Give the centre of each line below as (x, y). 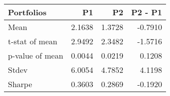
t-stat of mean (33, 41)
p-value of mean (36, 55)
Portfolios (27, 12)
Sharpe (20, 84)
